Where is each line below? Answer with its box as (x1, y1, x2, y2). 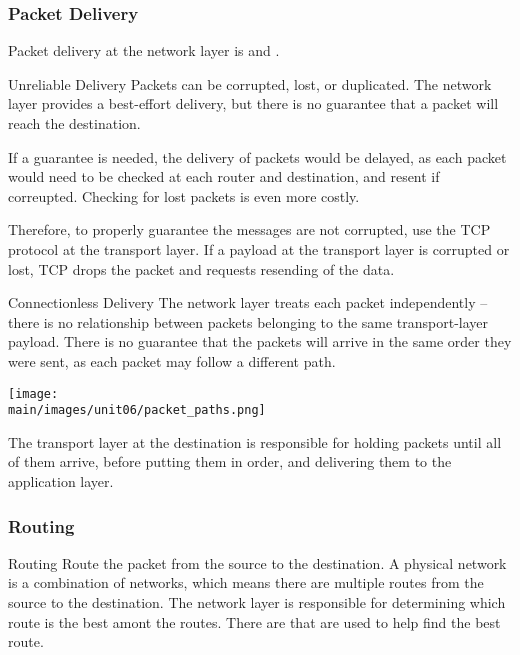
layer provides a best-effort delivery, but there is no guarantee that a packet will (8, 93, 499, 114)
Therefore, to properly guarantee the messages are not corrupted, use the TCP (8, 219, 491, 240)
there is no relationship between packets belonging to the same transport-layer (8, 311, 489, 332)
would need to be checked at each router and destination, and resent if (8, 166, 440, 187)
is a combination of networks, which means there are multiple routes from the (8, 572, 484, 593)
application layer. (8, 471, 114, 492)
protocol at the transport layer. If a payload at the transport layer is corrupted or (8, 238, 510, 259)
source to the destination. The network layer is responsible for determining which (8, 592, 506, 613)
